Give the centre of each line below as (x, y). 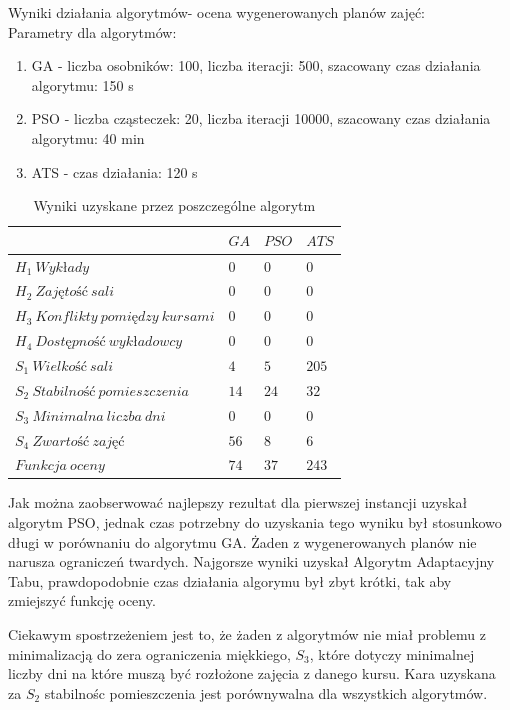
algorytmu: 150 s (82, 84)
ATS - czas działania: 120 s (114, 171)
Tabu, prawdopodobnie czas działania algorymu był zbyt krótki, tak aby (230, 580)
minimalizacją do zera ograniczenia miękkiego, (149, 653)
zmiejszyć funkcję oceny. (82, 600)
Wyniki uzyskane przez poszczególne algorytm (174, 205)
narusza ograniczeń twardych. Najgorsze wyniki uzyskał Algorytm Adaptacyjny (251, 561)
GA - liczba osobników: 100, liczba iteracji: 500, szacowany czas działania (256, 65)
